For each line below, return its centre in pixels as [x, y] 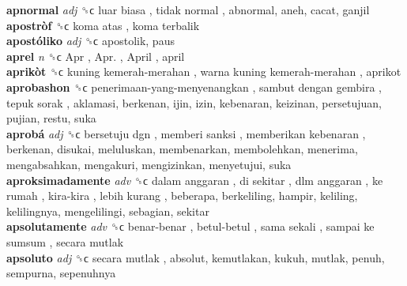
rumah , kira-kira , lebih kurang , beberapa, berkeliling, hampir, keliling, [182, 196]
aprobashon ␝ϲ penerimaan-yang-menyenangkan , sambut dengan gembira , [194, 87]
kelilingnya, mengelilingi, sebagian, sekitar [108, 211]
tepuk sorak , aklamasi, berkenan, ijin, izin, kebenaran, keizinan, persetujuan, [194, 102]
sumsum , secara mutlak [65, 241]
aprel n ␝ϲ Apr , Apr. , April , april [96, 56]
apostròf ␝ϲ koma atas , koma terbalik [103, 25]
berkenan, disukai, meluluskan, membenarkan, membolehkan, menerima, [182, 149]
